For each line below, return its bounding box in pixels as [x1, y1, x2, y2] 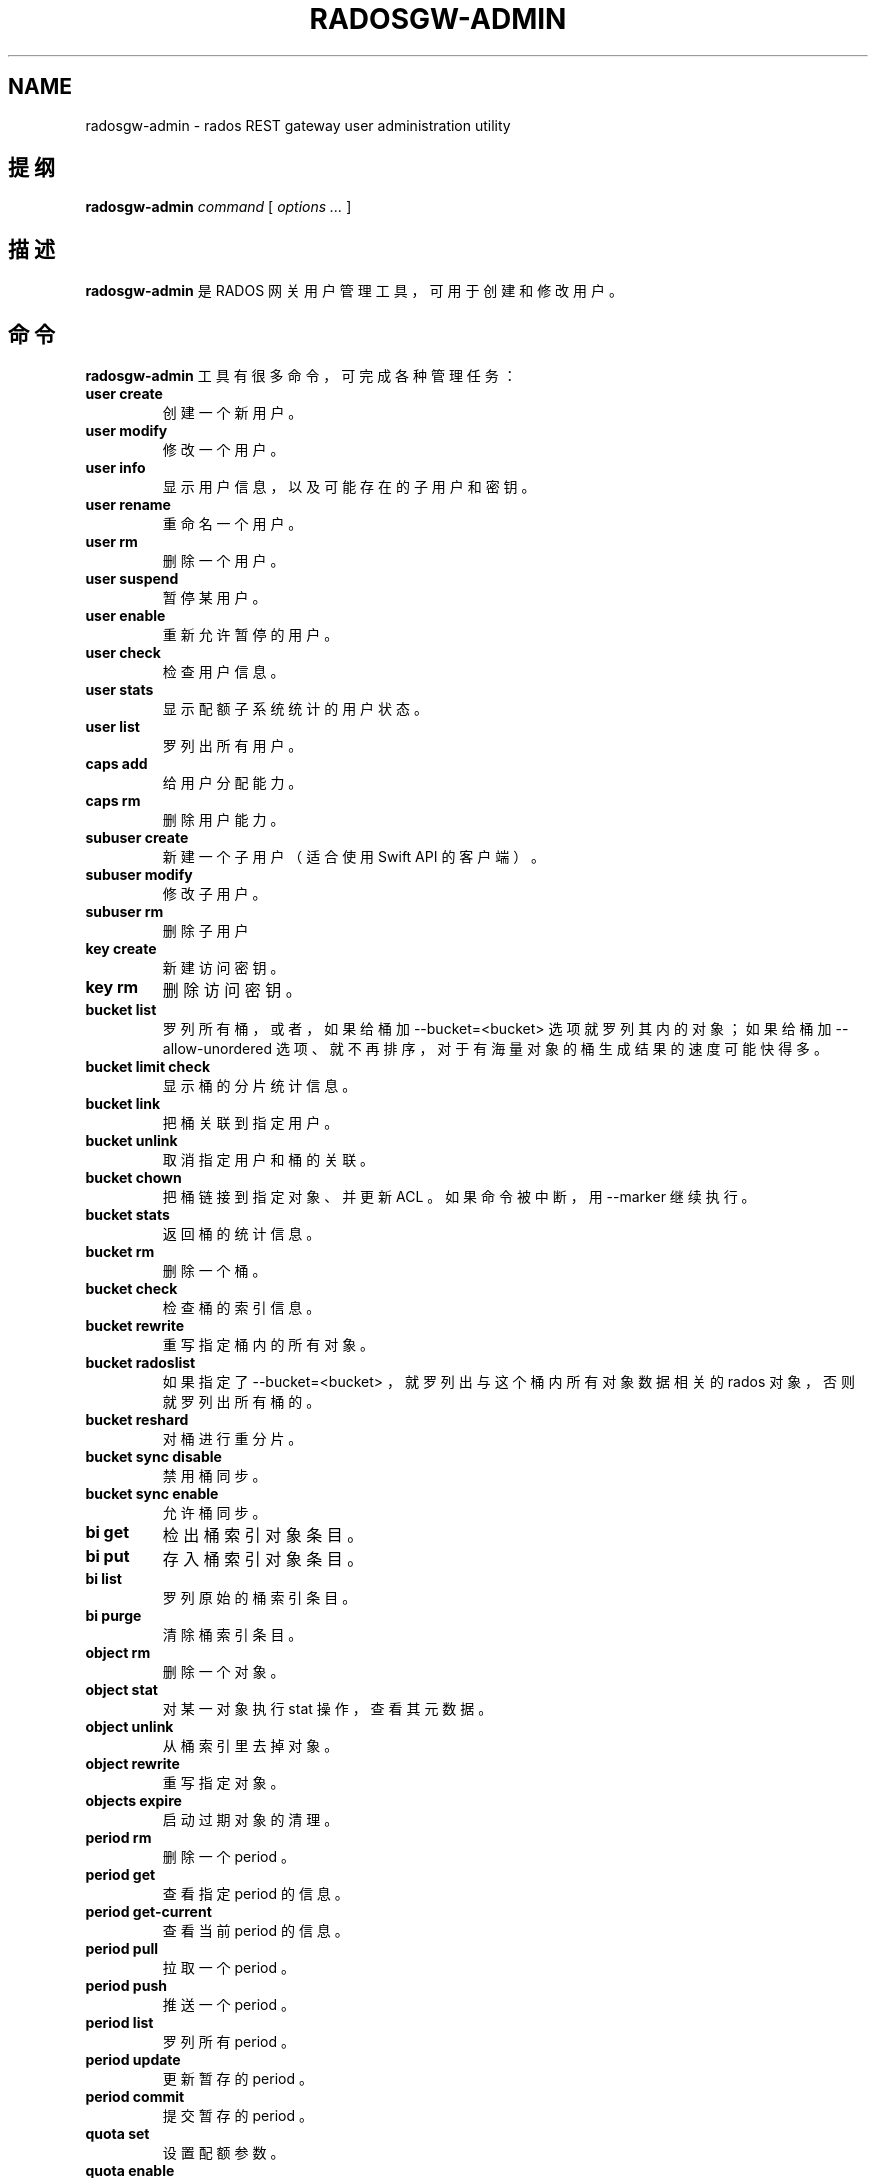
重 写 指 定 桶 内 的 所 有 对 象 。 [162, 1336, 375, 1354]
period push [85, 1977, 167, 1995]
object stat [85, 1681, 158, 1699]
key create [85, 940, 157, 958]
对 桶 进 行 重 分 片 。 [162, 1430, 303, 1448]
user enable [85, 607, 166, 625]
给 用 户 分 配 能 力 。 [162, 774, 303, 792]
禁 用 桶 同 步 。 [162, 1467, 267, 1485]
